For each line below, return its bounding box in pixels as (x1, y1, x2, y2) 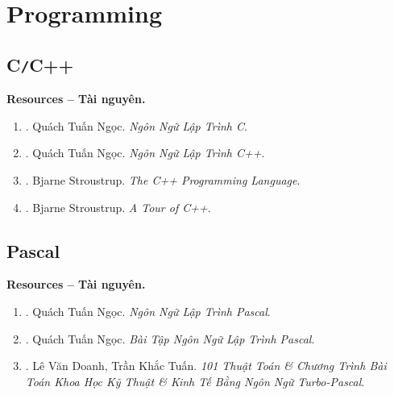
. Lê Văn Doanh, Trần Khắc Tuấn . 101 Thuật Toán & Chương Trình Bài (25, 357, 387, 374)
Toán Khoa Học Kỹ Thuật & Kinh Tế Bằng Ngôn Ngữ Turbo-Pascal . (25, 372, 365, 389)
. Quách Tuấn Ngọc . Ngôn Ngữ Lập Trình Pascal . (25, 302, 271, 319)
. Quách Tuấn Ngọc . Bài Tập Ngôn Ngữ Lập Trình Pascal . (25, 330, 315, 347)
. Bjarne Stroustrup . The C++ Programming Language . (25, 171, 301, 188)
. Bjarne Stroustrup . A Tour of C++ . (25, 198, 211, 215)
